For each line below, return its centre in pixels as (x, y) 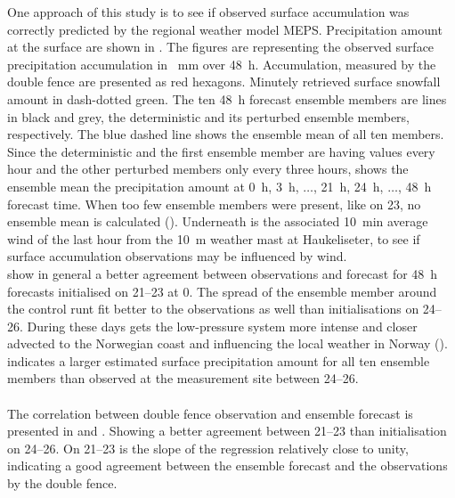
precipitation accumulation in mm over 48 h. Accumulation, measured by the (222, 64)
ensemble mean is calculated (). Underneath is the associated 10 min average (218, 221)
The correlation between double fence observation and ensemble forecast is (210, 413)
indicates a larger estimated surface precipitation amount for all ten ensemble (219, 360)
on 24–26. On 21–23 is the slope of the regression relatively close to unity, (208, 448)
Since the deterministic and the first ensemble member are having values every (221, 151)
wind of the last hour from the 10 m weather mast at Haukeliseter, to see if (214, 238)
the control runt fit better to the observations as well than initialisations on (213, 309)
